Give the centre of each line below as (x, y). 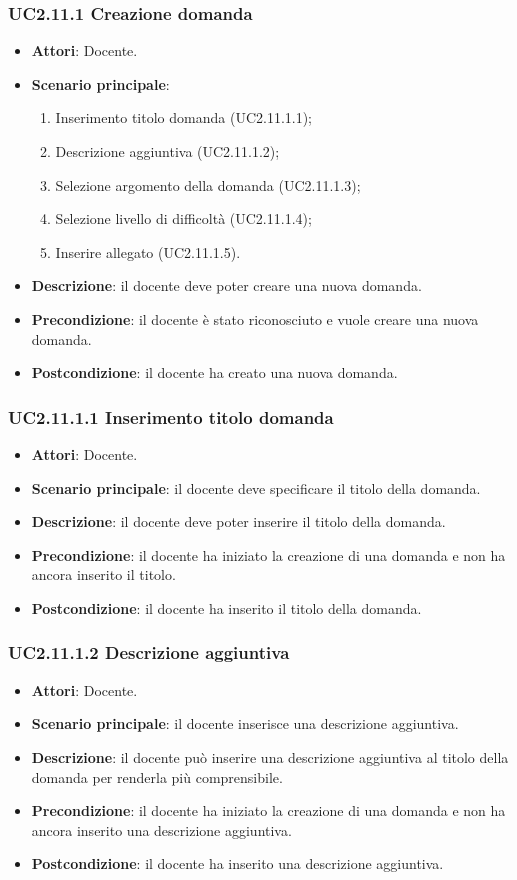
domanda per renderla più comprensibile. (157, 776)
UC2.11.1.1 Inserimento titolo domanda (171, 416)
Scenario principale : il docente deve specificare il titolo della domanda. (256, 487)
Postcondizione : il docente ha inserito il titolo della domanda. (226, 607)
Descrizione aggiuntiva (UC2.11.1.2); (167, 151)
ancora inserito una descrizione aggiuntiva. (161, 829)
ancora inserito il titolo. (103, 574)
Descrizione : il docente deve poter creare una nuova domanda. (226, 285)
